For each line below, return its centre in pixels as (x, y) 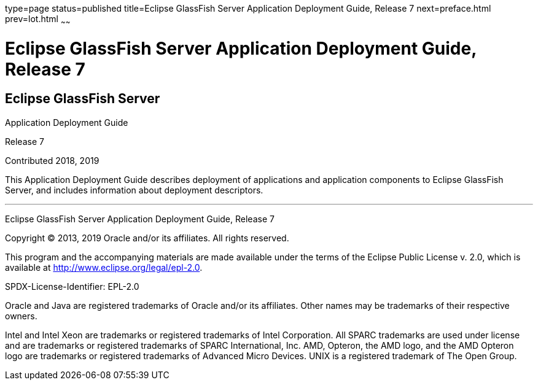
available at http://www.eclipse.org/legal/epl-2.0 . (104, 267)
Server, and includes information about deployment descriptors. (134, 190)
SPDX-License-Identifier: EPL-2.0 (72, 286)
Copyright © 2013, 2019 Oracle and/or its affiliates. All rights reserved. (147, 238)
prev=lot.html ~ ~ (38, 20)
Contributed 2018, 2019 (52, 160)
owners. (21, 316)
